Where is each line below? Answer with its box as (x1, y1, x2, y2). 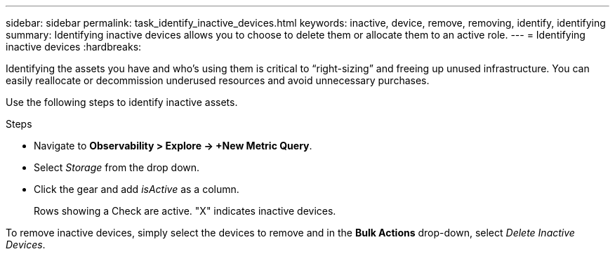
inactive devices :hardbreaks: (6, 41, 142, 53)
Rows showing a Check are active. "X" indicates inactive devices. (34, 205, 336, 217)
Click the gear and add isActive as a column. (34, 183, 239, 195)
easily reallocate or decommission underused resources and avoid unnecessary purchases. (6, 74, 430, 86)
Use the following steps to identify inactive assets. (6, 96, 238, 108)
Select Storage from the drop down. (34, 161, 200, 173)
